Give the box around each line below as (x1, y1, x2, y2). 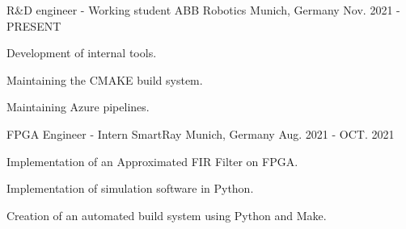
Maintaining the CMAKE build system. (6, 71, 203, 88)
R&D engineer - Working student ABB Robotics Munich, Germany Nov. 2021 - (6, 2, 400, 18)
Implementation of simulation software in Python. (6, 180, 254, 197)
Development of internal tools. (6, 44, 157, 61)
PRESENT (6, 17, 61, 34)
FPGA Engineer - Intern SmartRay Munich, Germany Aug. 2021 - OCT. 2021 (6, 125, 395, 142)
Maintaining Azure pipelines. (6, 98, 150, 115)
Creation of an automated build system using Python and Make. (6, 206, 327, 223)
